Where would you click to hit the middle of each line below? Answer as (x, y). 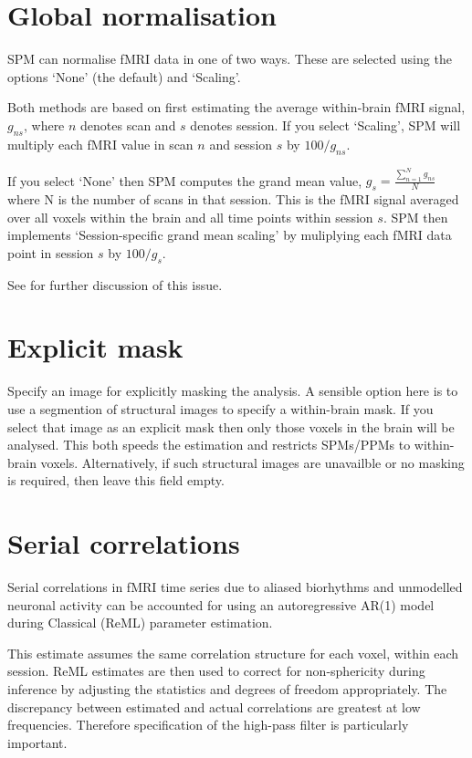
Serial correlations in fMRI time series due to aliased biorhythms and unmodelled (235, 587)
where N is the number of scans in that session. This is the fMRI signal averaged (233, 199)
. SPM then (415, 217)
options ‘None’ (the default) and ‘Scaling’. (124, 76)
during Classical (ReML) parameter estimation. (140, 623)
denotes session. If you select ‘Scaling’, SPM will (325, 125)
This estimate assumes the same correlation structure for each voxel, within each (233, 653)
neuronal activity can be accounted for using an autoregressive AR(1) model (221, 604)
